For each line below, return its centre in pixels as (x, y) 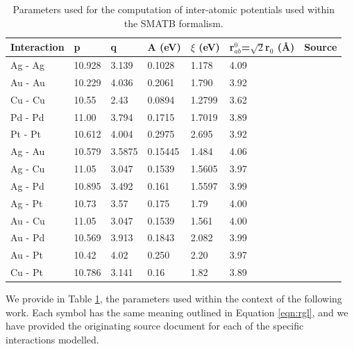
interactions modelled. (52, 340)
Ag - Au (28, 151)
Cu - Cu (28, 99)
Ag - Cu (28, 169)
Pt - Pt (26, 134)
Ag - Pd (27, 185)
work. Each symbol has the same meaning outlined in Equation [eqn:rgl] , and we (177, 312)
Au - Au (28, 82)
